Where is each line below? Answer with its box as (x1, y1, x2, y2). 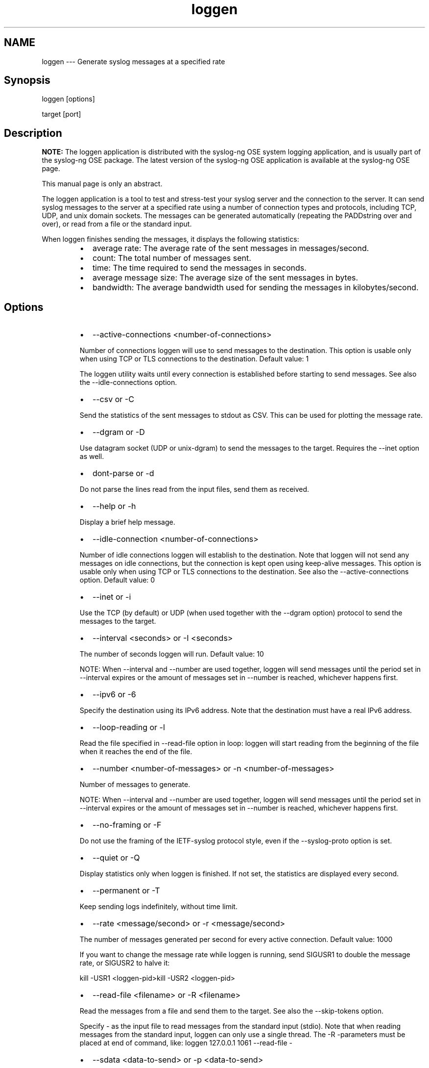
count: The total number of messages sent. (92, 253, 251, 263)
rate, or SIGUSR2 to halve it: (79, 959, 170, 967)
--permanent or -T (92, 886, 160, 896)
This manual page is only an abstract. (42, 179, 163, 188)
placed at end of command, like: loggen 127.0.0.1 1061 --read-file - (79, 1039, 292, 1047)
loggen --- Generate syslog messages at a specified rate (42, 57, 225, 66)
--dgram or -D (92, 427, 145, 437)
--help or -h (92, 501, 136, 511)
